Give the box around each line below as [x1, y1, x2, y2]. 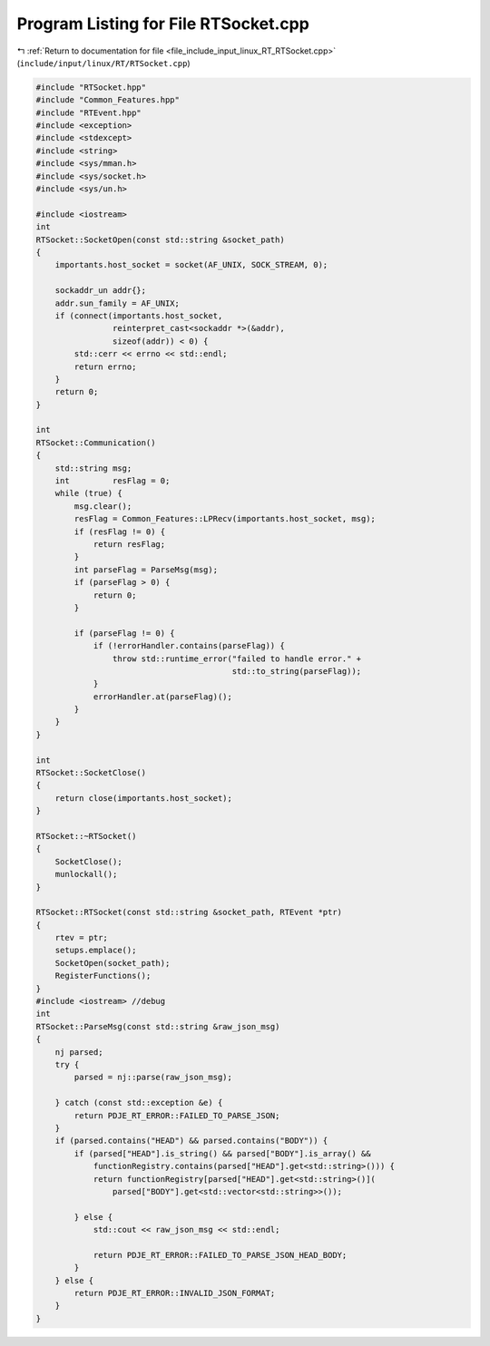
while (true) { [54, 488, 122, 499]
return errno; [73, 361, 137, 372]
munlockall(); [54, 869, 118, 880]
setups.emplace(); [54, 945, 137, 956]
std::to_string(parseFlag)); [231, 666, 362, 676]
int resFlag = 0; [54, 476, 171, 486]
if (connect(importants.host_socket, [54, 310, 223, 321]
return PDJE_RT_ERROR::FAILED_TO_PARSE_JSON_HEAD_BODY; [93, 1250, 348, 1260]
